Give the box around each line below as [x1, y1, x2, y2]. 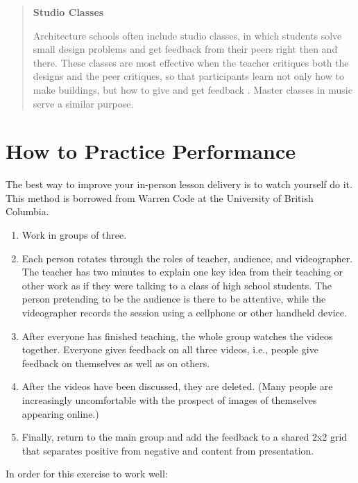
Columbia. [6, 204, 49, 219]
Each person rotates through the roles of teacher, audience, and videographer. [22, 251, 353, 265]
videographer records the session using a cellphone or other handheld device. [22, 305, 347, 320]
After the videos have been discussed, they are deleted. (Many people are [22, 379, 333, 393]
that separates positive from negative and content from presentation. [22, 443, 314, 457]
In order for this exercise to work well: [6, 466, 168, 481]
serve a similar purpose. [33, 96, 134, 110]
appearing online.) [22, 406, 99, 421]
